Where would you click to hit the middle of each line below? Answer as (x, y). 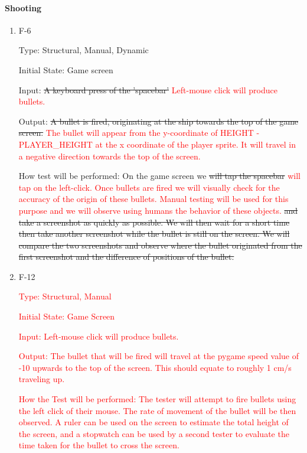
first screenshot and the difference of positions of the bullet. (126, 257)
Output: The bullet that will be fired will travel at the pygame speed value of (159, 356)
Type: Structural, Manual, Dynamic (84, 50)
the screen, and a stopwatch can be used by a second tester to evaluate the (154, 433)
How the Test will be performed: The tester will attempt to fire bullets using (157, 399)
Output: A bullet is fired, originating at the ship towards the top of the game (159, 121)
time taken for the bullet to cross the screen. (99, 445)
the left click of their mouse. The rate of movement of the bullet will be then (157, 410)
